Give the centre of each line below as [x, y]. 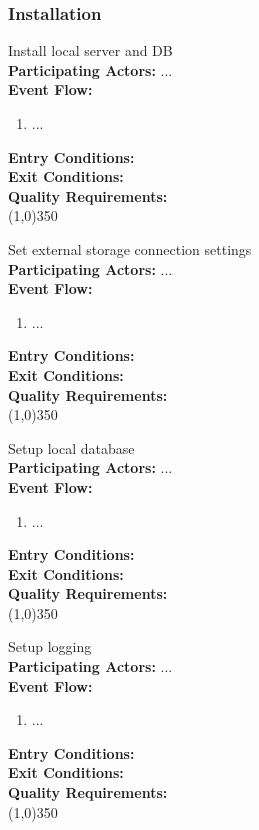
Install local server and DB [90, 50]
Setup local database [71, 447]
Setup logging [50, 646]
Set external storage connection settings [130, 248]
